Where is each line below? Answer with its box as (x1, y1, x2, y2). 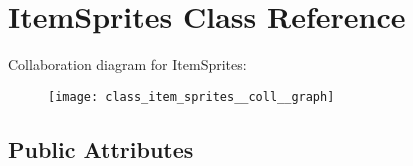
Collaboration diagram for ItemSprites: (8, 54, 247, 75)
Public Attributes (8, 133, 194, 164)
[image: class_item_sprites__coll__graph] (48, 89, 335, 104)
